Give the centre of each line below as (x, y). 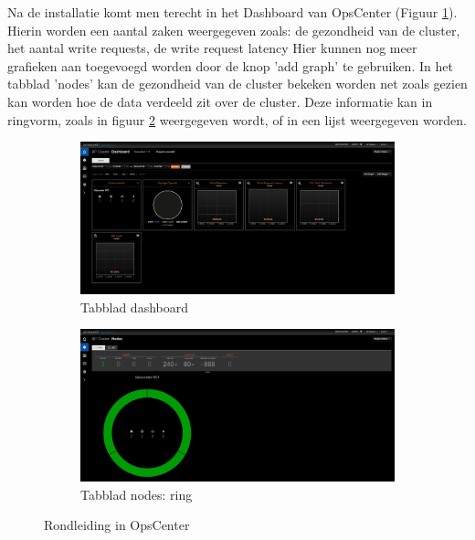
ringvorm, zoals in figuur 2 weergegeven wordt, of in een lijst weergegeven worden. (237, 119)
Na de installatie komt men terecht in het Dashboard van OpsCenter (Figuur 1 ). (232, 12)
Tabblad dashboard (134, 307)
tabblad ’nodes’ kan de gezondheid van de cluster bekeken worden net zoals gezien (237, 84)
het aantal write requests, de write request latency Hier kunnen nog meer (212, 48)
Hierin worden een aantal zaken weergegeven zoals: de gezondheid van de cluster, (234, 30)
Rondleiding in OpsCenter (117, 525)
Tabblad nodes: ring (137, 494)
